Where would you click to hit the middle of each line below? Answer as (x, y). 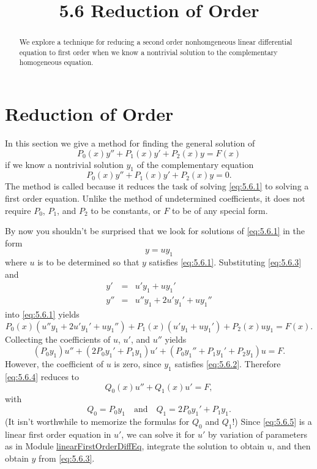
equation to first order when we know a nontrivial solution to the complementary (148, 52)
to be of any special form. (220, 210)
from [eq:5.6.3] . (67, 458)
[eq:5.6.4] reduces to (42, 377)
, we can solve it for (158, 434)
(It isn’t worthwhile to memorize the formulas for (97, 421)
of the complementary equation (195, 164)
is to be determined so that (88, 262)
